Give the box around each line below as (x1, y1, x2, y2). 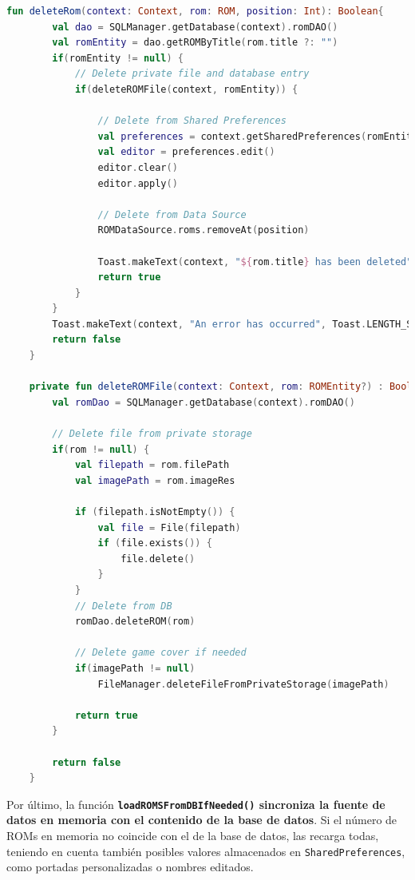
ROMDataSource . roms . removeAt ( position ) (97, 224, 310, 236)
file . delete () (121, 553, 196, 565)
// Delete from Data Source (97, 208, 247, 220)
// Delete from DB (74, 600, 172, 612)
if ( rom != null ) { (52, 443, 150, 455)
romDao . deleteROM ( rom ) (74, 616, 196, 628)
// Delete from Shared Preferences (97, 115, 287, 127)
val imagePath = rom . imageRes (74, 474, 235, 486)
